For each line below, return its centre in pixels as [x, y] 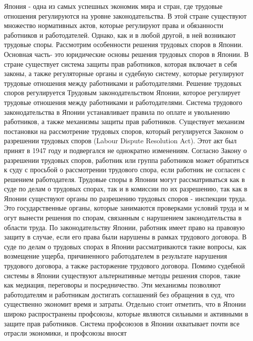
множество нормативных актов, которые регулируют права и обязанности [114, 25]
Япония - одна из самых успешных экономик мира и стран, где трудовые [113, 6]
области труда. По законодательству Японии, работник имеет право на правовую [125, 227]
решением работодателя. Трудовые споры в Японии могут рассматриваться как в [125, 179]
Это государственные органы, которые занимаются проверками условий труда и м [126, 208]
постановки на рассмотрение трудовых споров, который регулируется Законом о [124, 131]
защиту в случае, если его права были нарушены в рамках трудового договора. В [125, 237]
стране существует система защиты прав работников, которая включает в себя [121, 64]
